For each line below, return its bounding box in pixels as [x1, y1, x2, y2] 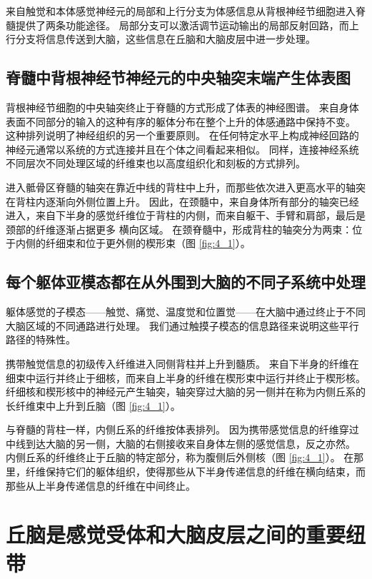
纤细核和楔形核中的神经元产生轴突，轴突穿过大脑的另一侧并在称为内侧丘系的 [6, 384, 366, 399]
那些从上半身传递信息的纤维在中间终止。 [6, 478, 196, 493]
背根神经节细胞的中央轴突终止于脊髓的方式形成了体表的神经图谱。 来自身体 [6, 99, 359, 114]
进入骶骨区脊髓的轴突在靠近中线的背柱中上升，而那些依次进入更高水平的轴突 [6, 179, 366, 194]
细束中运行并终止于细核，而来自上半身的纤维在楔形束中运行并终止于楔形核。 [6, 370, 366, 385]
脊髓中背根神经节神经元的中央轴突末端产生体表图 [6, 66, 351, 89]
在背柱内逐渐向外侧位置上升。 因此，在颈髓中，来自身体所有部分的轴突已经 [6, 193, 359, 208]
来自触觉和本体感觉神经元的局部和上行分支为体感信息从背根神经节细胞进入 [6, 4, 356, 18]
